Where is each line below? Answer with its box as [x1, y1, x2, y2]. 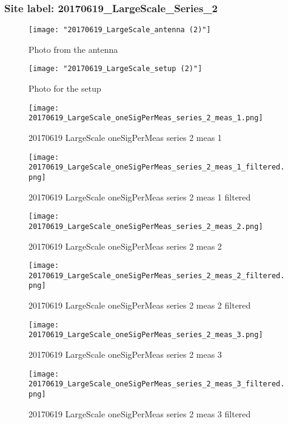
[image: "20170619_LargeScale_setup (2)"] [28, 64, 203, 74]
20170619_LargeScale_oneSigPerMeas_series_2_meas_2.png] [28, 222, 263, 231]
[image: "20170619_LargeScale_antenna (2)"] [28, 26, 211, 35]
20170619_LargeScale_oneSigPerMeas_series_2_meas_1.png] [28, 114, 263, 123]
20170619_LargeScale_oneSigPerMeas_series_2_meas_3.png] [28, 330, 263, 340]
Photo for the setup [28, 82, 101, 95]
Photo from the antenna [28, 43, 118, 55]
